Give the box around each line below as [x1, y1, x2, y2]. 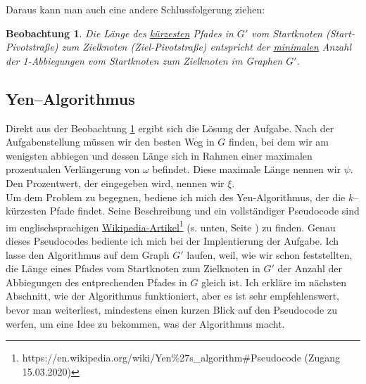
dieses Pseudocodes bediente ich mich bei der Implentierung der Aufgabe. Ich [6, 233, 339, 248]
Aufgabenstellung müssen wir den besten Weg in [6, 134, 215, 149]
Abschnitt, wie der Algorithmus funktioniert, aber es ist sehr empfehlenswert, [6, 288, 339, 303]
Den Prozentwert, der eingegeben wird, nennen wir [6, 175, 225, 190]
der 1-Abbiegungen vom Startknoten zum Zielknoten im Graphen [6, 53, 283, 68]
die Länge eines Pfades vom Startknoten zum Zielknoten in [6, 261, 260, 276]
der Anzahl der [277, 261, 343, 276]
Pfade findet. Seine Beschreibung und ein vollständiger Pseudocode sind [49, 203, 360, 218]
